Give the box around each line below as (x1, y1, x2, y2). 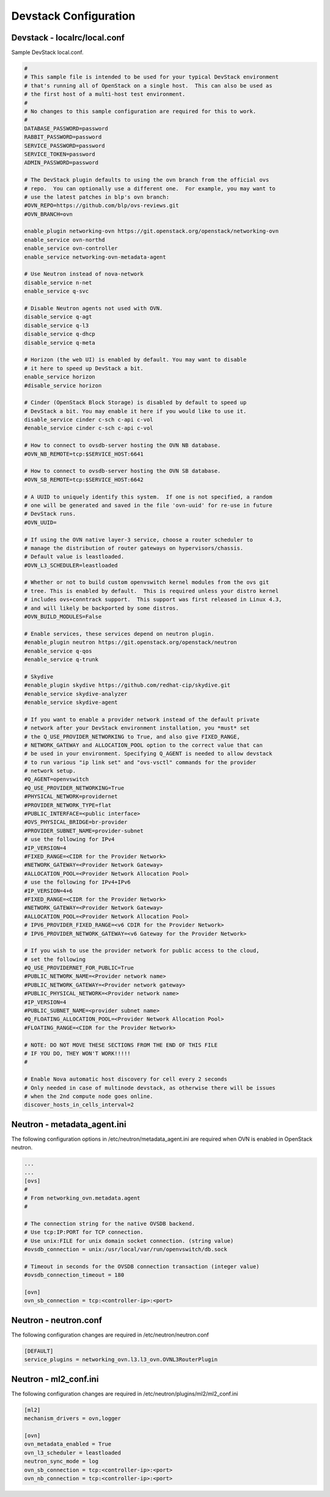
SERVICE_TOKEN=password (24, 151, 96, 157)
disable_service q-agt (24, 313, 92, 321)
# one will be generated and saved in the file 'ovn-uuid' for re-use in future (24, 502, 273, 509)
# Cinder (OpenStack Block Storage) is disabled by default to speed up (24, 399, 247, 406)
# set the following (24, 955, 86, 963)
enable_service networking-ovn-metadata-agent (24, 253, 166, 260)
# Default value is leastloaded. (24, 553, 125, 560)
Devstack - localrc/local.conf (11, 32, 125, 43)
